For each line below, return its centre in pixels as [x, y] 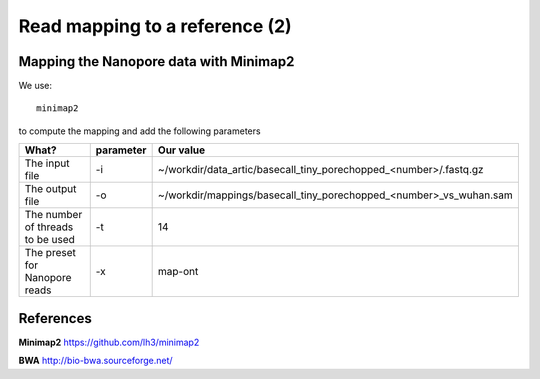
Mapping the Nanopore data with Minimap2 [156, 61]
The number [53, 215]
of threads [49, 227]
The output [50, 189]
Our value [181, 150]
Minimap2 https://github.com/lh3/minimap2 [109, 342]
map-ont [178, 272]
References [55, 318]
